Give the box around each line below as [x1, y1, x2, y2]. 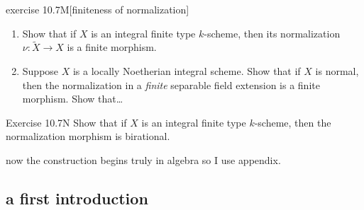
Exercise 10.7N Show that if [6, 115, 127, 129]
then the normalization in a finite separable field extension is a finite [22, 77, 320, 92]
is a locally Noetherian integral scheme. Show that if [72, 64, 301, 78]
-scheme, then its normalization [204, 25, 341, 40]
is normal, [315, 64, 359, 78]
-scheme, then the [254, 115, 331, 129]
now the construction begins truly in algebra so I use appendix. [6, 152, 281, 167]
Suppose [22, 64, 59, 78]
